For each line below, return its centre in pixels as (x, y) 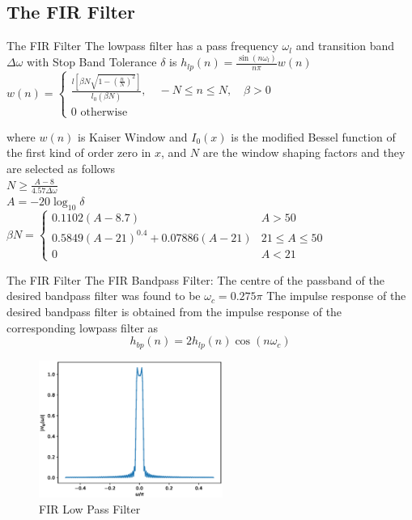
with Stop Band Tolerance (92, 62)
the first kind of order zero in (79, 152)
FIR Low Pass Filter (90, 508)
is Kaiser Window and (133, 136)
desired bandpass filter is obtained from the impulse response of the (174, 311)
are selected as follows (61, 168)
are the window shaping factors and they (304, 152)
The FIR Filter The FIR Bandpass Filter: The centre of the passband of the (195, 279)
